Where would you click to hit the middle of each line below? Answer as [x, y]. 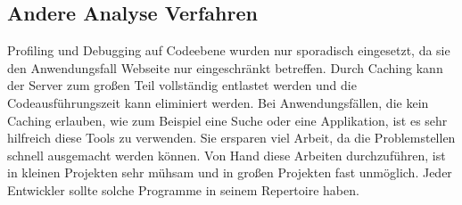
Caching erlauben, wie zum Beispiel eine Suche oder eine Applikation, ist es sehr [227, 120]
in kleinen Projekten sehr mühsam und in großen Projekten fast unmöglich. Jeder [230, 172]
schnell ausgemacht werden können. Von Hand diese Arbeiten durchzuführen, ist [227, 155]
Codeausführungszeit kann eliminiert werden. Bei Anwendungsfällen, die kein [218, 102]
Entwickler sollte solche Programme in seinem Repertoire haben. [183, 189]
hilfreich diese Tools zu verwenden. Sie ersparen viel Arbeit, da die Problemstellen [231, 138]
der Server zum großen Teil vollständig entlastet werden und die [182, 85]
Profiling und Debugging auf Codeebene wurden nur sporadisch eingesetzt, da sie [229, 50]
